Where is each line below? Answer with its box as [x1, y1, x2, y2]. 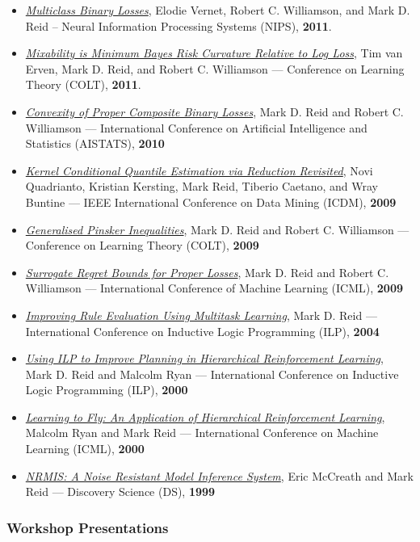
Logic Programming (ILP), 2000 [25, 381, 188, 398]
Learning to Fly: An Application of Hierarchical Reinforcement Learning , [25, 408, 385, 425]
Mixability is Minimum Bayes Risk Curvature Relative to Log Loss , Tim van [25, 44, 403, 61]
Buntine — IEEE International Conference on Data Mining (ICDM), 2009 [25, 193, 397, 210]
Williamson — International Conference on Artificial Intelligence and [25, 119, 367, 136]
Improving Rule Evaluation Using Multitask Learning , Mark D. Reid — [25, 306, 377, 323]
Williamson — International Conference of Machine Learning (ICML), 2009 [25, 279, 403, 296]
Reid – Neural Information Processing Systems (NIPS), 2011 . [25, 17, 332, 34]
